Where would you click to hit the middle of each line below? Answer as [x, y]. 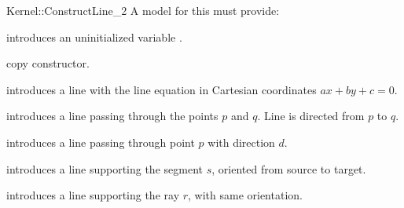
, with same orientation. [245, 195]
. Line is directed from [311, 116]
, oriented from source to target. [289, 168]
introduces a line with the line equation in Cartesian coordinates [162, 89]
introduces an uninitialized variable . [94, 36]
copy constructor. [48, 63]
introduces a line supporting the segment [105, 168]
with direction [241, 142]
